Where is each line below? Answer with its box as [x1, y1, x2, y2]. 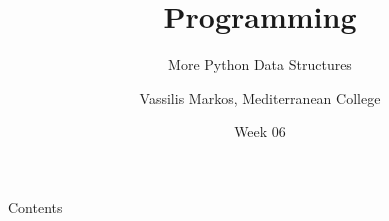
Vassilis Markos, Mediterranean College [139, 87, 381, 108]
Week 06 [234, 121, 286, 142]
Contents [8, 196, 63, 217]
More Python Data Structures [168, 54, 352, 75]
